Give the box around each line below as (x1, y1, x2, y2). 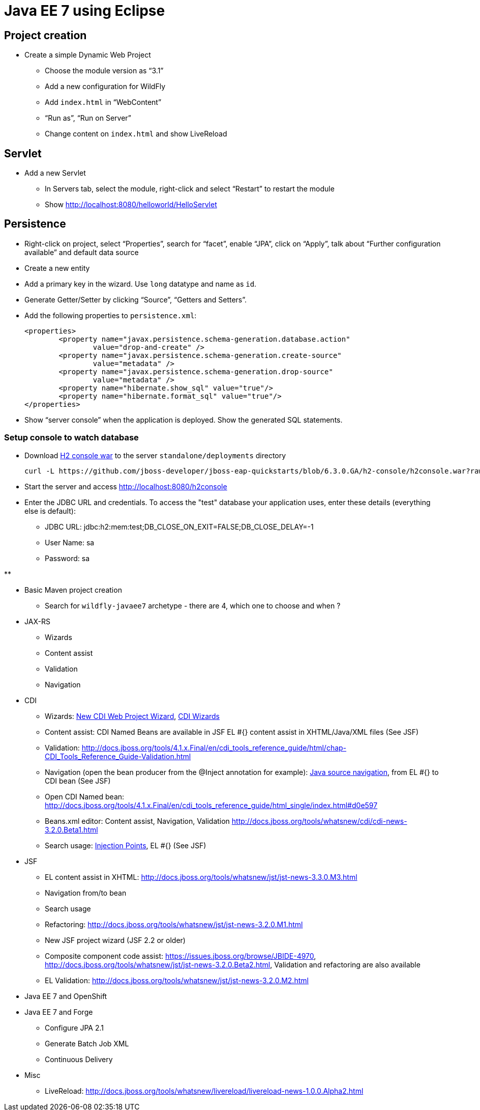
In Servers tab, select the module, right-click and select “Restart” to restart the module (45, 184, 335, 193)
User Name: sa (45, 538, 95, 547)
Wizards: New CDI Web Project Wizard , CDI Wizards (45, 711, 220, 720)
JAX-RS (24, 617, 50, 626)
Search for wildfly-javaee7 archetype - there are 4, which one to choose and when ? (45, 601, 341, 610)
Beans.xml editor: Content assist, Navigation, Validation (45, 816, 230, 825)
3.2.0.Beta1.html (45, 825, 98, 834)
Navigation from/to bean (45, 888, 127, 897)
